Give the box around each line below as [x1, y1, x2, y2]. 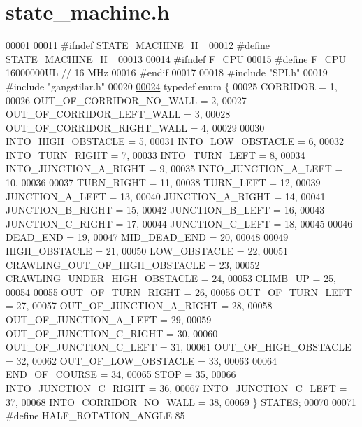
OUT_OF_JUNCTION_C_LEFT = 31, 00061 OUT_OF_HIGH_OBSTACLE [6, 339, 352, 354]
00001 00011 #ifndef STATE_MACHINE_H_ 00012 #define [6, 38, 270, 52]
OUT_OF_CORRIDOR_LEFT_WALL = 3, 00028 [6, 106, 231, 121]
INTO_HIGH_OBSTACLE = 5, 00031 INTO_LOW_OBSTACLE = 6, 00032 [6, 134, 345, 148]
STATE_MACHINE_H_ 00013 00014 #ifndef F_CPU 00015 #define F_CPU [6, 51, 346, 66]
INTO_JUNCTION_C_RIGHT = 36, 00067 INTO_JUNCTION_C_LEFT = [6, 380, 347, 395]
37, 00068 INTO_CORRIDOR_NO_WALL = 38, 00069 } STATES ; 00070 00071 [6, 394, 356, 409]
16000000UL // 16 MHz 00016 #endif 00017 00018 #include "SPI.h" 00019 [6, 65, 328, 80]
